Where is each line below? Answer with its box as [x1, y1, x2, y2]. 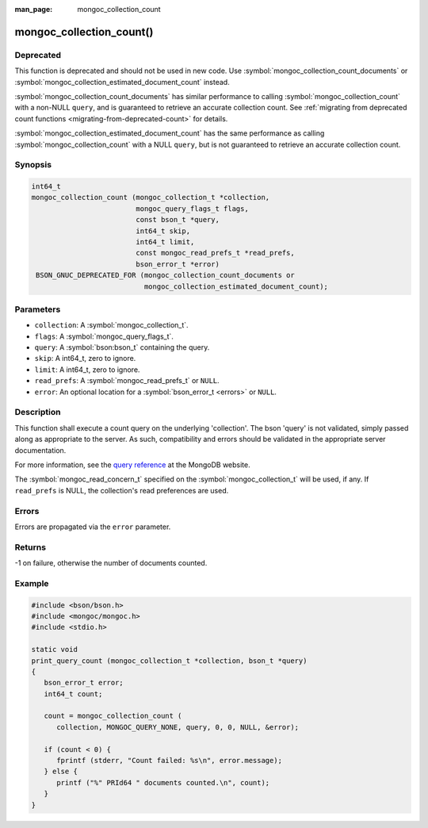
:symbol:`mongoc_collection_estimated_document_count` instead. [14, 77, 230, 86]
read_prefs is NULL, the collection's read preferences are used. [14, 485, 229, 495]
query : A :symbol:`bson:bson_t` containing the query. [34, 343, 210, 352]
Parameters [14, 304, 61, 315]
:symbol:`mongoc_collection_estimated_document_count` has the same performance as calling [14, 128, 325, 138]
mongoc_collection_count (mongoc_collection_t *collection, [31, 193, 270, 202]
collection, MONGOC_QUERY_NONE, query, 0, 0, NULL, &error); [56, 723, 300, 731]
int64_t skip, [136, 226, 190, 236]
